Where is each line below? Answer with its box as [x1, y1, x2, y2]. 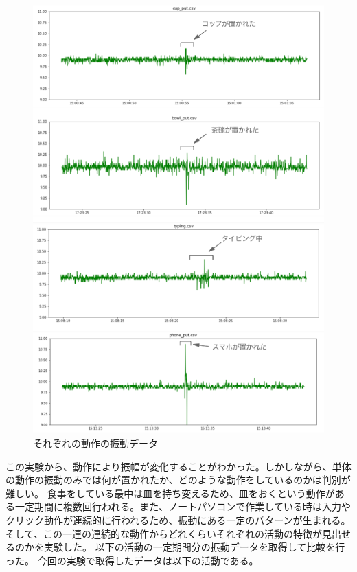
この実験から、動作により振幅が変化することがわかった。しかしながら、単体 [5, 459, 352, 473]
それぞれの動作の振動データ [33, 436, 158, 450]
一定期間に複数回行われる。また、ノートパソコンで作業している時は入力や [14, 499, 351, 514]
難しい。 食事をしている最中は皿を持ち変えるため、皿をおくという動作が [5, 485, 335, 500]
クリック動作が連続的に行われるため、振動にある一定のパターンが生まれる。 [5, 513, 351, 527]
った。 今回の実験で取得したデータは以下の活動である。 [5, 553, 259, 567]
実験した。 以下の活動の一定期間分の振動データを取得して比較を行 [43, 540, 345, 554]
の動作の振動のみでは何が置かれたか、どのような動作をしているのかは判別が [5, 472, 351, 487]
